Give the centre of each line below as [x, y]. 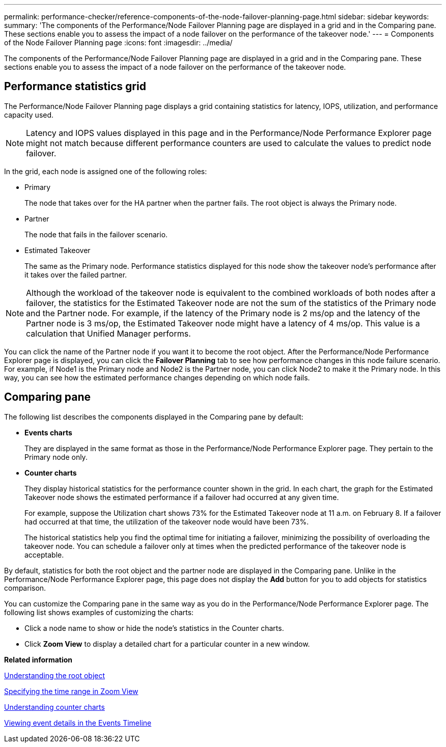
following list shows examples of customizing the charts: [99, 612]
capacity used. [29, 115]
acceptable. [44, 555]
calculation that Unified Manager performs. [108, 333]
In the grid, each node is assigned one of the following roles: [106, 171]
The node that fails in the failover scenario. [96, 234]
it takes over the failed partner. [76, 274]
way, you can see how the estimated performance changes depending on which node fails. [157, 377]
